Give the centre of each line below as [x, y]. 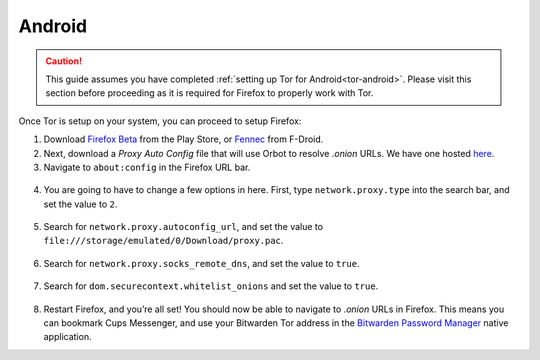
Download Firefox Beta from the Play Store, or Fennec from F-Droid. [183, 139]
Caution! [64, 61]
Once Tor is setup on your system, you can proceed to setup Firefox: [160, 121]
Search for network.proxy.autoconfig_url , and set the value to [183, 227]
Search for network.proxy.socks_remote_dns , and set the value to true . [201, 263]
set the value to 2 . [80, 204]
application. [67, 337]
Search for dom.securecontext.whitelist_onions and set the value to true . [211, 286]
